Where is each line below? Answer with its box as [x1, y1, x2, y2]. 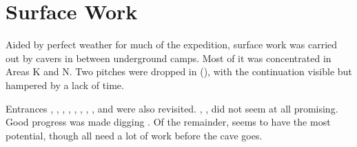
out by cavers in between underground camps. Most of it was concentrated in [6, 50, 331, 65]
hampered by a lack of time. [6, 77, 124, 92]
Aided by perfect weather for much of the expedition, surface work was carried [6, 37, 338, 52]
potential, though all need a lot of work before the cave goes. [6, 128, 263, 142]
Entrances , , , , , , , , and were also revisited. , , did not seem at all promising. [6, 101, 338, 115]
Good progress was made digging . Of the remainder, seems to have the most [6, 115, 331, 129]
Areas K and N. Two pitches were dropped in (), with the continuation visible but [6, 64, 352, 79]
